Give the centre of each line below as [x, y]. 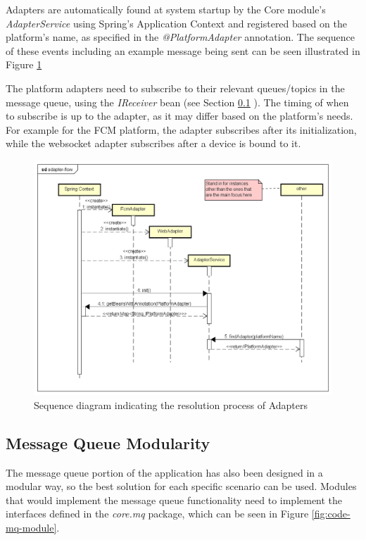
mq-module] [31, 528]
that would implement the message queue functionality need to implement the [174, 500]
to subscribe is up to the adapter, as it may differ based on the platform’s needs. [179, 116]
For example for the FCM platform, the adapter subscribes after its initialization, [181, 129]
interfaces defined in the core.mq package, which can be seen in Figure [157, 514]
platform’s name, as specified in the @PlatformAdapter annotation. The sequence [180, 37]
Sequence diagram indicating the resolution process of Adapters [171, 404]
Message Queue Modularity [108, 442]
